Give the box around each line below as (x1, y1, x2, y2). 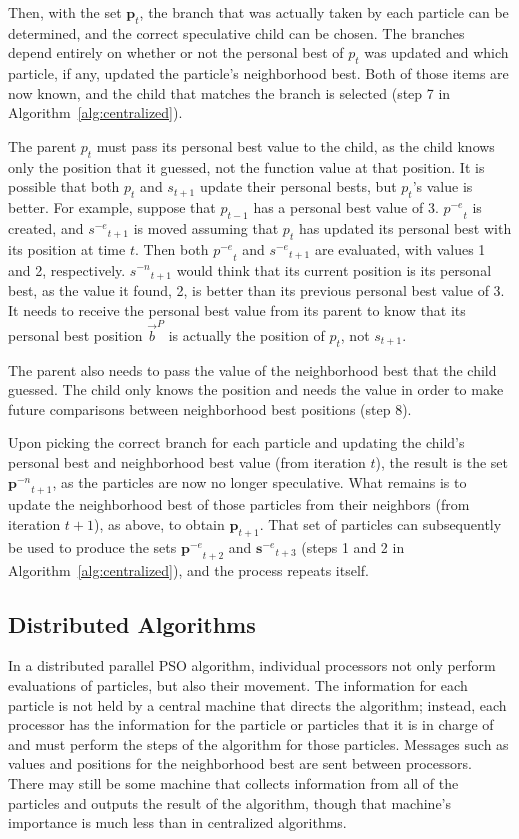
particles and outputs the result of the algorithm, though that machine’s (8, 792, 452, 813)
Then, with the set (8, 2, 122, 22)
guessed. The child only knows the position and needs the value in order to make (8, 379, 504, 400)
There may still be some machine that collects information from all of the (8, 773, 459, 794)
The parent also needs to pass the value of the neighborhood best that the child (8, 359, 497, 380)
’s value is (412, 176, 473, 197)
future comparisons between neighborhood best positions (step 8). (8, 398, 412, 419)
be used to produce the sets (8, 536, 177, 557)
